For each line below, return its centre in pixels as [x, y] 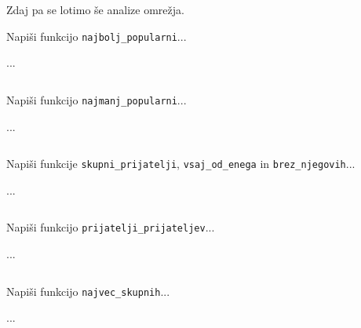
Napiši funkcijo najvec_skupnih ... [88, 291]
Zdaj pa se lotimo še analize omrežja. [95, 9]
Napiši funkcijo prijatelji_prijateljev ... [111, 227]
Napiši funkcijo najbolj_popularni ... [97, 36]
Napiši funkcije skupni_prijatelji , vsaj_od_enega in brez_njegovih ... [181, 164]
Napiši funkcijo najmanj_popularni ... [97, 99]
